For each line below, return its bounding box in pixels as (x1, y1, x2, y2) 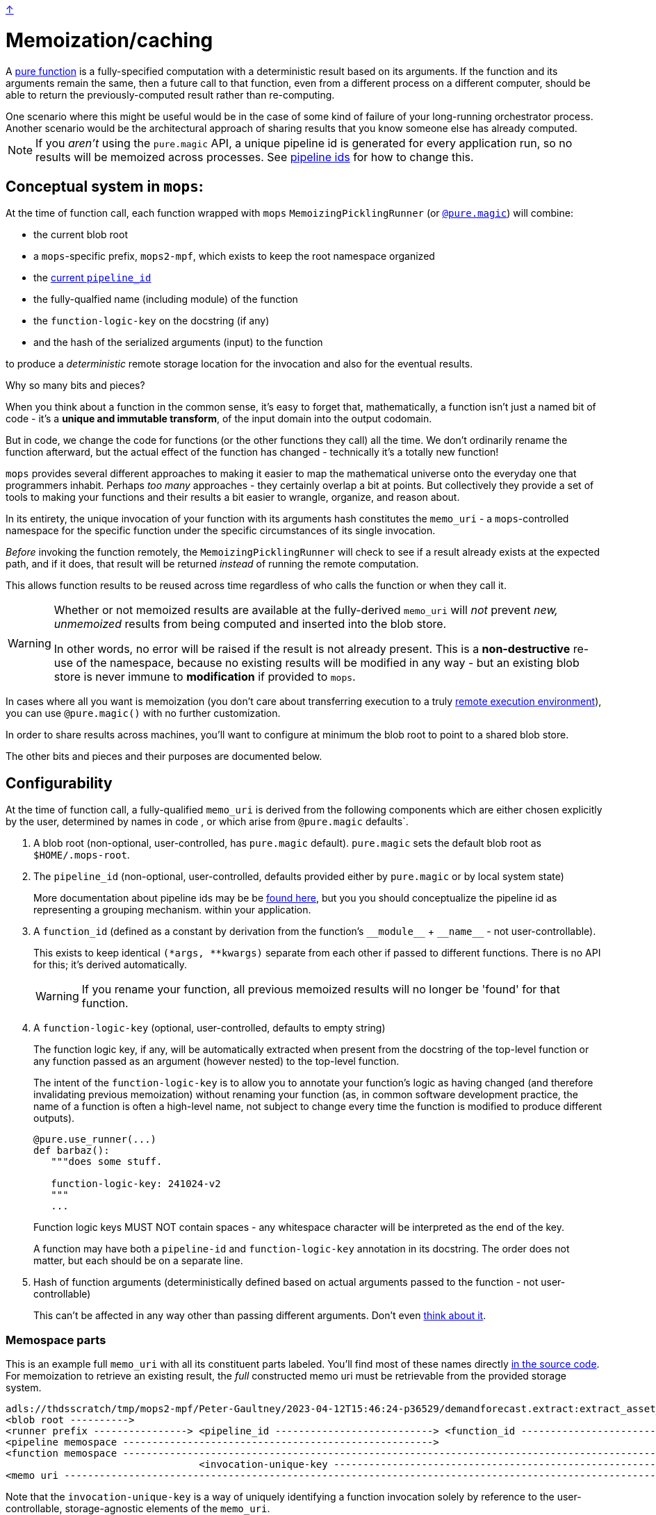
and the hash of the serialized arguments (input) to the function (33, 336, 323, 349)
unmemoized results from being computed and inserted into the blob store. (54, 617, 447, 631)
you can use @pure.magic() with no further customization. (6, 707, 281, 720)
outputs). (33, 1112, 75, 1125)
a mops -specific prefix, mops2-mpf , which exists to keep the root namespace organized (33, 250, 435, 263)
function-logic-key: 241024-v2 (51, 1178, 221, 1190)
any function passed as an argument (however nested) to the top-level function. (33, 1055, 400, 1068)
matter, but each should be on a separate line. (33, 1255, 243, 1267)
